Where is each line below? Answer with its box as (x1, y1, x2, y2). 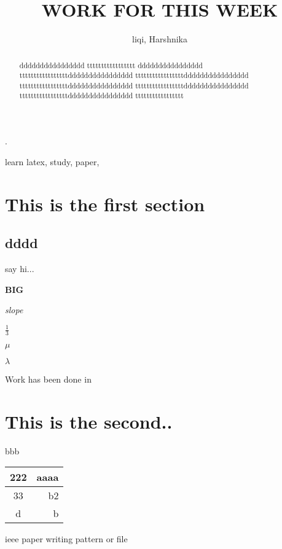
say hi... (5, 262, 34, 274)
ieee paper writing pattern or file (5, 532, 128, 545)
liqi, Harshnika (132, 33, 187, 45)
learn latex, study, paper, (5, 155, 100, 168)
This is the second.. (5, 408, 173, 434)
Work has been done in (5, 373, 92, 386)
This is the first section (5, 191, 205, 216)
